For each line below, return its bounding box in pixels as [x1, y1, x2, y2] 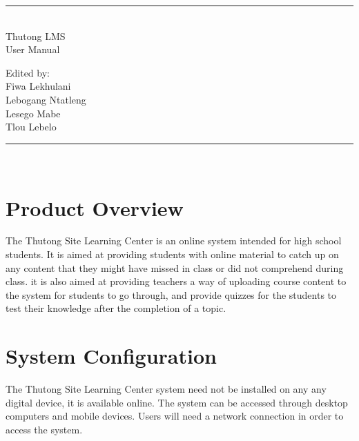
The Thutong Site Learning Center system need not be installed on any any [6, 382, 327, 396]
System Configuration [6, 342, 217, 370]
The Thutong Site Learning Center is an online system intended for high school [6, 233, 342, 248]
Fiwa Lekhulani [6, 79, 71, 93]
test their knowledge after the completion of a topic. [6, 301, 226, 315]
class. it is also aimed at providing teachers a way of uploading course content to [6, 274, 347, 288]
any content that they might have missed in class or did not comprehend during [6, 260, 344, 275]
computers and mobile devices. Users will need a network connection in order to [6, 409, 344, 423]
